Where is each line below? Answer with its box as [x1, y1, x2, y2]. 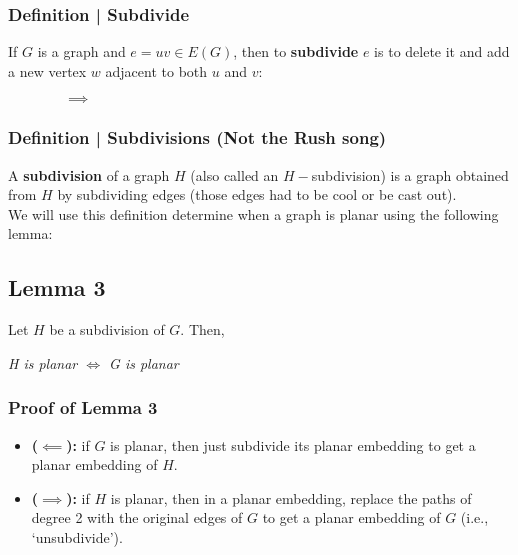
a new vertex [8, 60, 87, 81]
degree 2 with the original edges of [31, 507, 243, 528]
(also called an [190, 164, 279, 185]
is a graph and [37, 41, 126, 62]
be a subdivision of [49, 319, 165, 340]
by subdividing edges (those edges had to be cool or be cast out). [57, 184, 457, 205]
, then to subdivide [233, 41, 359, 62]
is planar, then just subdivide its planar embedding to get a [110, 434, 476, 455]
